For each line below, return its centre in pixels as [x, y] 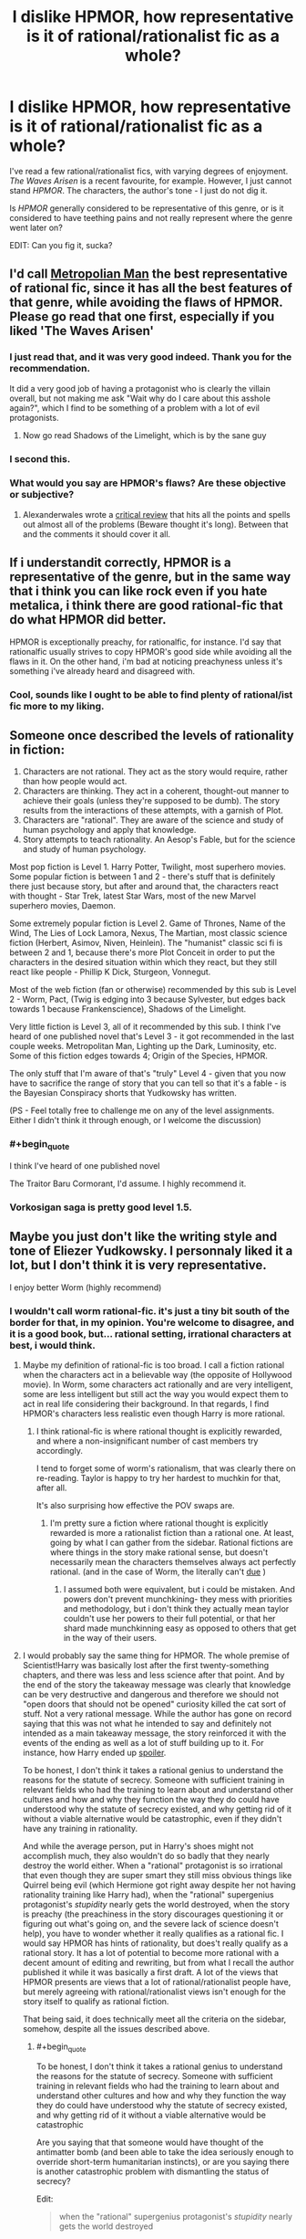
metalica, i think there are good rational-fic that [147, 606]
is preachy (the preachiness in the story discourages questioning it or [153, 1914]
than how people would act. [75, 782]
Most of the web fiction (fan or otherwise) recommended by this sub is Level [153, 990]
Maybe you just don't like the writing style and [143, 1237]
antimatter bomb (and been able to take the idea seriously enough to [165, 2151]
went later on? [36, 227]
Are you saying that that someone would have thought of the [150, 2142]
